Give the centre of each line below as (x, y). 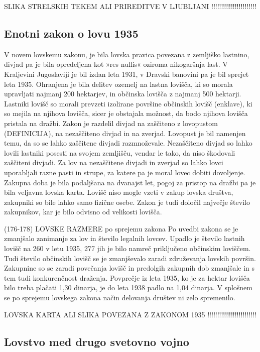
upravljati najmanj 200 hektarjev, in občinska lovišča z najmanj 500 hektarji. (123, 94)
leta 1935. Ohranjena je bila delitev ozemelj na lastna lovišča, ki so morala (118, 84)
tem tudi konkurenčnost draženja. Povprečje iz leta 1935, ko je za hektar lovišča (127, 277)
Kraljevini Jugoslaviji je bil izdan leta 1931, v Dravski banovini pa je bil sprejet (126, 74)
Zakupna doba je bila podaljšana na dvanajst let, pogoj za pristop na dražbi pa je (130, 182)
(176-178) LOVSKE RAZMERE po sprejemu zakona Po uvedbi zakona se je (121, 228)
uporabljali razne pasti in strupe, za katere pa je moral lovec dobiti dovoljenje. (125, 172)
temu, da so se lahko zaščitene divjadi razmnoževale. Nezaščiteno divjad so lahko (128, 143)
